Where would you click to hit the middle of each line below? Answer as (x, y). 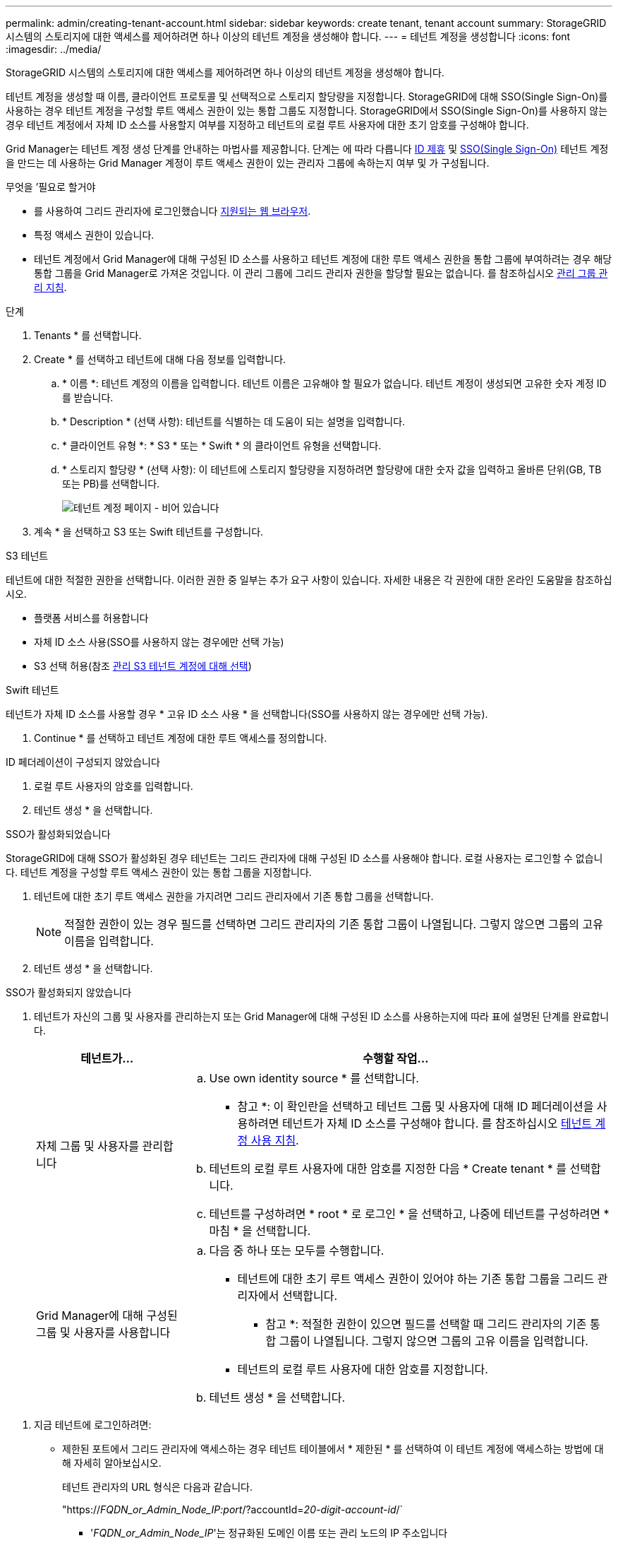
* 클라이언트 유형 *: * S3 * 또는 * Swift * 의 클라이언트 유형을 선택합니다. (222, 445)
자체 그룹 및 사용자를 (87, 1146)
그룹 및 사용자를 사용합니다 (103, 1332)
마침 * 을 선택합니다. (260, 1231)
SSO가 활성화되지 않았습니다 (69, 992)
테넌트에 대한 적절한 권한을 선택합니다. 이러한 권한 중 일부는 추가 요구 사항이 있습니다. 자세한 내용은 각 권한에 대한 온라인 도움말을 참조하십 (309, 580)
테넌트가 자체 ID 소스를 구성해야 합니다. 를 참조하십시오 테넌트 (437, 1123)
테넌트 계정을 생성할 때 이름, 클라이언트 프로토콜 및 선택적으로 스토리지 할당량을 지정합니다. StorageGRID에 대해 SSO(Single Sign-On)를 (307, 96)
